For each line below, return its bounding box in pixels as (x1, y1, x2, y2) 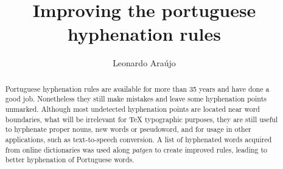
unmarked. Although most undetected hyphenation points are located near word (5, 104, 260, 114)
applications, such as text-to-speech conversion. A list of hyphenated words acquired (5, 134, 272, 144)
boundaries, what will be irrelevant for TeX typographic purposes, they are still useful (5, 114, 278, 124)
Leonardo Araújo (113, 57, 176, 69)
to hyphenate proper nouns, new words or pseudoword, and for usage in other (5, 124, 251, 134)
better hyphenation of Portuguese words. (5, 154, 135, 165)
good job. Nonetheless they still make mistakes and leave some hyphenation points (5, 94, 267, 104)
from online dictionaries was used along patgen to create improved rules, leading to (5, 144, 268, 154)
